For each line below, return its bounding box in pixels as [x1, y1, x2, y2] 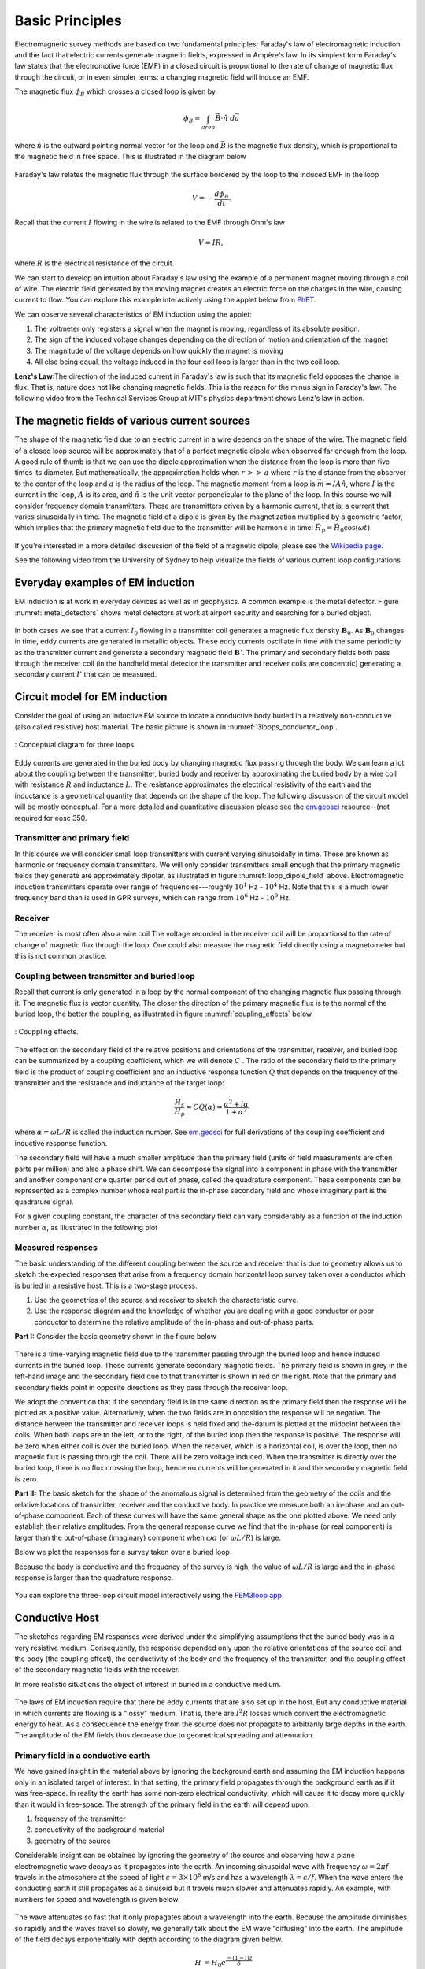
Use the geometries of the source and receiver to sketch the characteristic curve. [34, 1295, 299, 1304]
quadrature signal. [14, 1197, 74, 1207]
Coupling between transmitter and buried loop [14, 970, 196, 981]
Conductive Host [14, 1611, 100, 1625]
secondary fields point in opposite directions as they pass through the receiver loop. [14, 1382, 288, 1392]
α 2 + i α [224, 1099, 249, 1108]
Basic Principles [14, 12, 122, 29]
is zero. [14, 1474, 39, 1484]
